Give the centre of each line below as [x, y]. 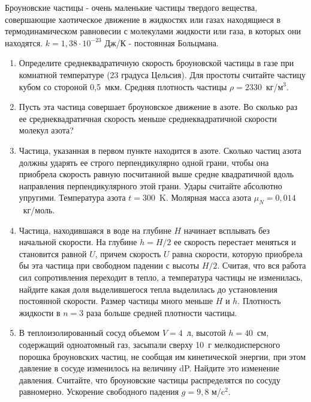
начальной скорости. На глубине [78, 242]
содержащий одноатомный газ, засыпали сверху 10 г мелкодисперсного [150, 345]
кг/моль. [39, 210]
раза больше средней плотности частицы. [162, 312]
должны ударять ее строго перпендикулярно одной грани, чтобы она [144, 162]
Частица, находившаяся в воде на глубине [95, 230]
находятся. [24, 42]
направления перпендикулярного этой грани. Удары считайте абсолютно [150, 185]
